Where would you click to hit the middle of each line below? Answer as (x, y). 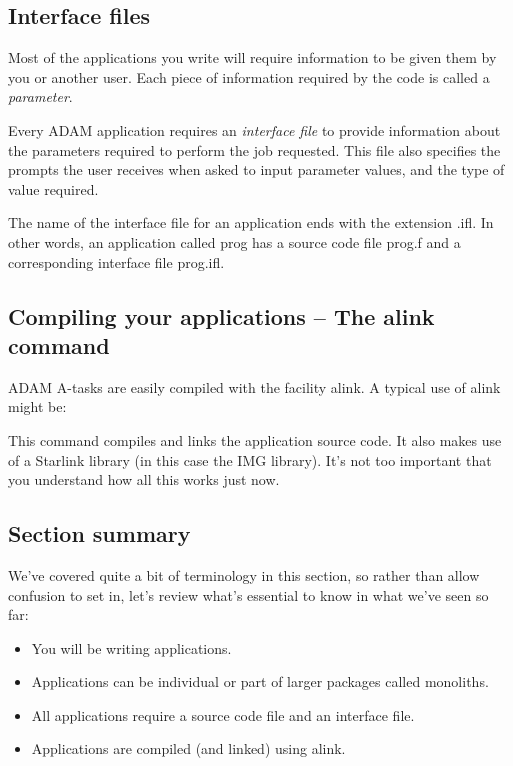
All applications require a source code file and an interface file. (223, 714)
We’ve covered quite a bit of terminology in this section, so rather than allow (244, 574)
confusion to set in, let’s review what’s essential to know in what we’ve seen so (248, 594)
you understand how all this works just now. (144, 479)
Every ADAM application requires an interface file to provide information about (254, 129)
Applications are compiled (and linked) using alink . (188, 748)
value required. (53, 188)
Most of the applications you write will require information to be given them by (252, 57)
